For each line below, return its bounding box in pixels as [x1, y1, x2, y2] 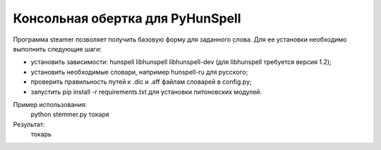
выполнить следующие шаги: [13, 44, 102, 53]
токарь [30, 130, 52, 139]
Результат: [13, 120, 45, 128]
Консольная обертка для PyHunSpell [13, 11, 241, 26]
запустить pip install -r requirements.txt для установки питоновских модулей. [30, 87, 262, 96]
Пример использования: [13, 100, 87, 108]
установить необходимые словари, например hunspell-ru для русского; [30, 68, 248, 76]
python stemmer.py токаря [30, 110, 109, 119]
